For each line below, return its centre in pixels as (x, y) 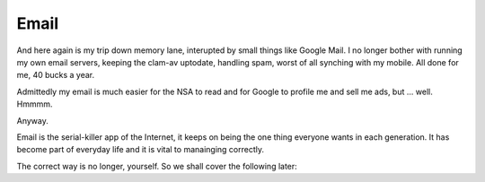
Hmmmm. (35, 104)
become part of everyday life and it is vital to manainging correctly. (141, 150)
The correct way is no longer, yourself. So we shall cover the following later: (157, 166)
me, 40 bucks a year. (56, 75)
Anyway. (32, 120)
